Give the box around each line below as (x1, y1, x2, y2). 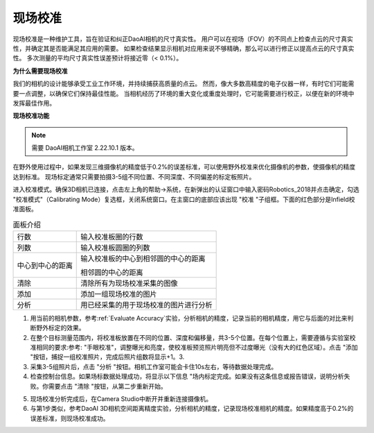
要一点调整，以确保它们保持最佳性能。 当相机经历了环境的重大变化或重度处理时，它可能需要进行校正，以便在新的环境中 (12, 89, 355, 97)
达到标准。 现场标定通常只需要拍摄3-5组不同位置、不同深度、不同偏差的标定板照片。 (12, 172, 256, 180)
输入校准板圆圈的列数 (80, 243, 150, 253)
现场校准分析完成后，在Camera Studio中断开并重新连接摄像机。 (30, 394, 213, 402)
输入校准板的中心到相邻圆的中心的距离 (80, 253, 206, 263)
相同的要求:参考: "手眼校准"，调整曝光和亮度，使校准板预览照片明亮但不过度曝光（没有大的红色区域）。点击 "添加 (35, 343, 358, 351)
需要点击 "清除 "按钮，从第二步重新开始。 (48, 382, 167, 390)
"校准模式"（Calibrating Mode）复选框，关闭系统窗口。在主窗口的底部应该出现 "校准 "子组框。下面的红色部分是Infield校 (12, 195, 355, 203)
